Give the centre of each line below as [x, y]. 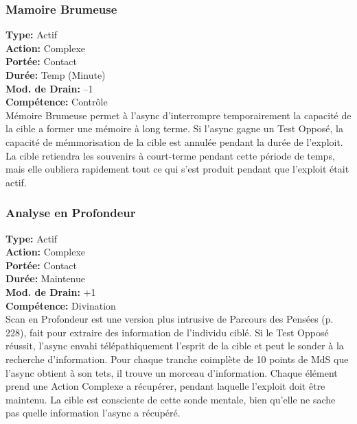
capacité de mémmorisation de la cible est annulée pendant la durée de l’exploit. [174, 141]
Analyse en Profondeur [71, 213]
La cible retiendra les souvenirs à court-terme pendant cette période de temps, [170, 155]
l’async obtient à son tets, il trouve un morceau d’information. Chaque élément [172, 372]
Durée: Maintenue [45, 278]
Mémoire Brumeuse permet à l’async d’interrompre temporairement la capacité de [178, 115]
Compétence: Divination [61, 305]
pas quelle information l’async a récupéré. [93, 413]
